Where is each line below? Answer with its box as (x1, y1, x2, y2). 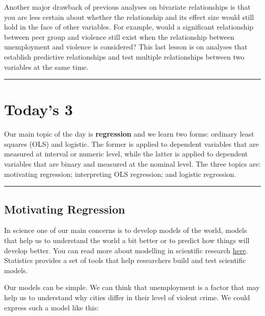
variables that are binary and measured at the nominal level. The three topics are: (4, 159, 261, 169)
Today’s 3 (4, 99, 73, 120)
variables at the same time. (4, 61, 89, 72)
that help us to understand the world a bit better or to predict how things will (4, 235, 250, 246)
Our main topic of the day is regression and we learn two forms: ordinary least (4, 128, 254, 139)
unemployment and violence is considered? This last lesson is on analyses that (4, 41, 248, 52)
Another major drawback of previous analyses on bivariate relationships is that (4, 2, 251, 12)
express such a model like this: (4, 302, 99, 312)
